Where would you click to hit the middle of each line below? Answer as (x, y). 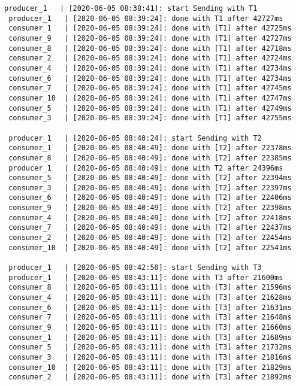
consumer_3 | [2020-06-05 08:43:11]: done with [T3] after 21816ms (150, 357)
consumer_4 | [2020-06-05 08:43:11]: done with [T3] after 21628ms (150, 298)
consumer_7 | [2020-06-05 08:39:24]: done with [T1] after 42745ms (150, 88)
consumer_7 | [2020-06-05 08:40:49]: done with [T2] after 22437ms (150, 228)
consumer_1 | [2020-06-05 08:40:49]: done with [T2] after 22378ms (150, 148)
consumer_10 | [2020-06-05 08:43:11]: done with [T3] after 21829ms (150, 367)
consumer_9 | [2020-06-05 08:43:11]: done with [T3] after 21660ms (150, 327)
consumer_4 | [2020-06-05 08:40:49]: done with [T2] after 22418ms (150, 218)
